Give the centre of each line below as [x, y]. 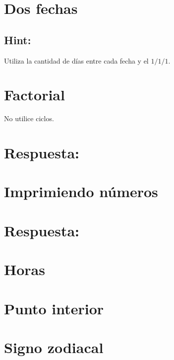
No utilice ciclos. [29, 118]
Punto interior [54, 308]
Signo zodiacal [54, 347]
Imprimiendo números [81, 191]
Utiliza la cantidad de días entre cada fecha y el [76, 60]
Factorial [34, 95]
